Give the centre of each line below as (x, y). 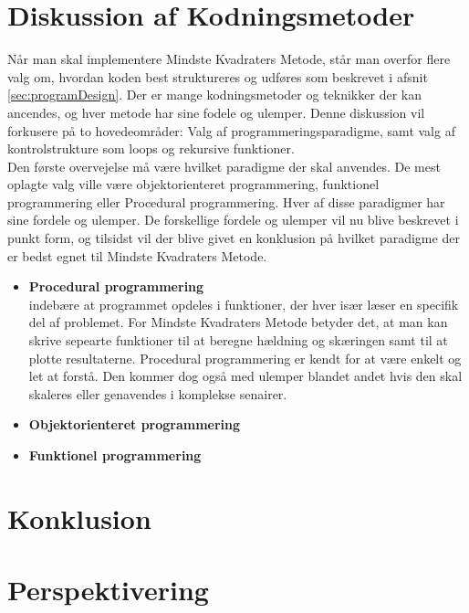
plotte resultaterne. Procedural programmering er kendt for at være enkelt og (245, 358)
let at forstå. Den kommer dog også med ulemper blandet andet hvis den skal (245, 376)
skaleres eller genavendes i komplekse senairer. (158, 393)
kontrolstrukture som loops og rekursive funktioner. (151, 148)
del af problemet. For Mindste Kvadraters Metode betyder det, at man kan (238, 322)
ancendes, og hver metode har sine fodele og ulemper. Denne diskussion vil (216, 112)
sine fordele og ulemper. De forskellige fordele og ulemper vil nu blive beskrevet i (233, 220)
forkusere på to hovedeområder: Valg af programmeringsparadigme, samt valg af (231, 130)
